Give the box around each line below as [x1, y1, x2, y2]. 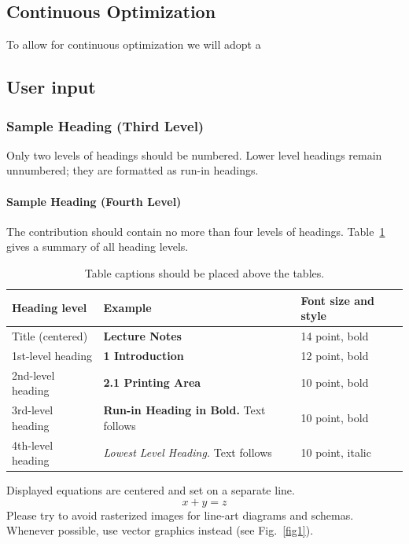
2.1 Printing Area [103, 374, 201, 391]
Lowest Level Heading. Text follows [103, 444, 272, 461]
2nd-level [12, 366, 55, 383]
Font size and [300, 292, 374, 308]
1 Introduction [103, 347, 184, 363]
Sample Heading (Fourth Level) [6, 193, 182, 209]
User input [6, 75, 96, 99]
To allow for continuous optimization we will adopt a [6, 36, 261, 53]
